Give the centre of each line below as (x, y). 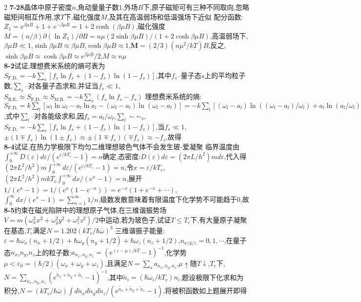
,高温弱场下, (229, 35)
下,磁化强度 (82, 16)
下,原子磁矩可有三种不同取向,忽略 (196, 7)
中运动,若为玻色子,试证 (135, 219)
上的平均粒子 (225, 75)
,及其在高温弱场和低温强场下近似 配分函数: (175, 16)
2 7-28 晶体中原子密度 (38, 7)
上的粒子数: (53, 252)
